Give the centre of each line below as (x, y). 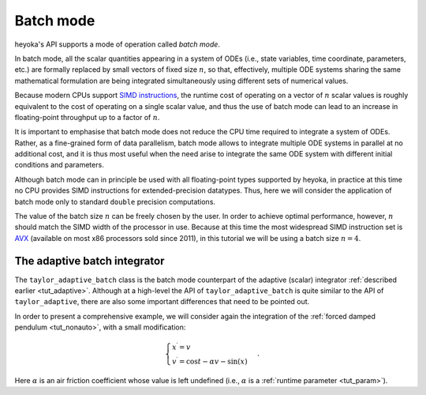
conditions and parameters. (59, 165)
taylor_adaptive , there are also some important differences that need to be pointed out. (162, 302)
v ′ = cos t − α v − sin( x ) (210, 361)
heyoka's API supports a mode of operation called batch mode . (118, 44)
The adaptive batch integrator (90, 261)
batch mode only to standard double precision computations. (115, 201)
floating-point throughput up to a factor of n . (87, 117)
